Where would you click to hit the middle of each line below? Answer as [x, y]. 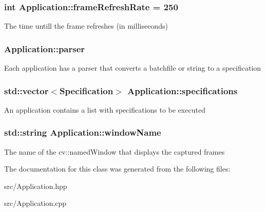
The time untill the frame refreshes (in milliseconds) [86, 26]
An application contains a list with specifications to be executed [105, 109]
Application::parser [45, 48]
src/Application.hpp [36, 186]
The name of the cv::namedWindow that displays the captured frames [115, 151]
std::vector [26, 90]
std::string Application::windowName [83, 132]
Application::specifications [182, 90]
